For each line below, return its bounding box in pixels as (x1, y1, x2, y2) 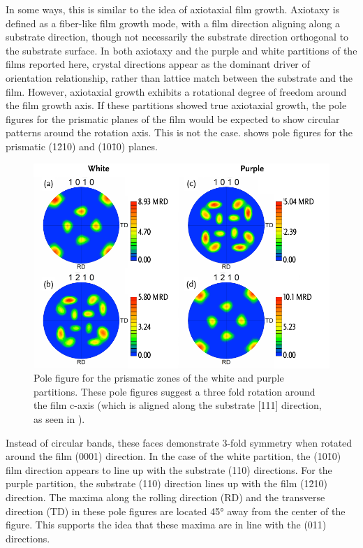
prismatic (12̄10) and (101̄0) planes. (6, 138, 158, 153)
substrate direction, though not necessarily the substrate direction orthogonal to (6, 29, 349, 44)
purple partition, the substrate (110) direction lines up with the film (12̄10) (6, 476, 327, 491)
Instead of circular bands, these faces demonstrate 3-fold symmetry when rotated (6, 435, 353, 449)
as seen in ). (34, 411, 85, 426)
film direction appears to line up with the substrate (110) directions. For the (6, 462, 332, 477)
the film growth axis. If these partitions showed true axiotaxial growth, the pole (6, 98, 347, 113)
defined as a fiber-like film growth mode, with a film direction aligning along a (6, 15, 340, 30)
